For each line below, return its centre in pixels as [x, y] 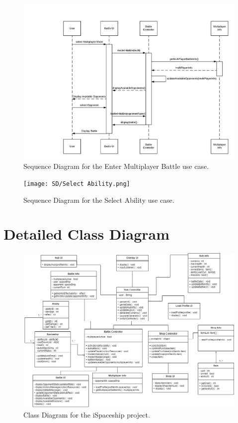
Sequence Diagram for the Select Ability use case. [99, 200]
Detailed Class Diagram [86, 234]
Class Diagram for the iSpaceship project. [87, 414]
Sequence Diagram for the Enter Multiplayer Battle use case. [116, 166]
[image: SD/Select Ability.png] [77, 184]
